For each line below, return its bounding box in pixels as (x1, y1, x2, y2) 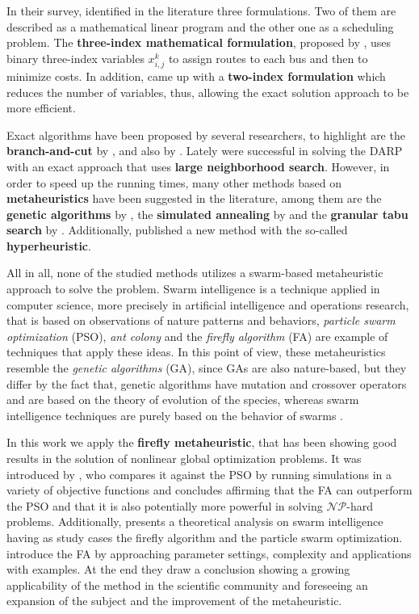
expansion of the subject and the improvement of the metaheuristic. (6, 592, 342, 609)
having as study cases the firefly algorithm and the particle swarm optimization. (6, 528, 403, 545)
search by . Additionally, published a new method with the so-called (6, 221, 348, 238)
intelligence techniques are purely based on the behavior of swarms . (6, 406, 343, 423)
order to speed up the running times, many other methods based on (6, 174, 342, 191)
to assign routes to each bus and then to (168, 49, 368, 66)
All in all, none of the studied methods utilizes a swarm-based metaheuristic (6, 264, 383, 281)
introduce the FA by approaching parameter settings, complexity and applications (6, 545, 412, 561)
